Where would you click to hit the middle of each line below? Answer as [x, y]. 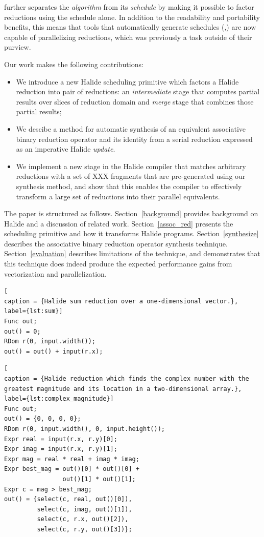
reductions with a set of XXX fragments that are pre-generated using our [131, 176]
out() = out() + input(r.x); [54, 351]
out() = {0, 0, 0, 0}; [43, 419]
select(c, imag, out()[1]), [85, 509]
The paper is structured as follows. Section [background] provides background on [131, 213]
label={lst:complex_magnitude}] [59, 399]
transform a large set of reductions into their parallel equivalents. [118, 196]
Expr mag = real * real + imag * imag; [72, 459]
